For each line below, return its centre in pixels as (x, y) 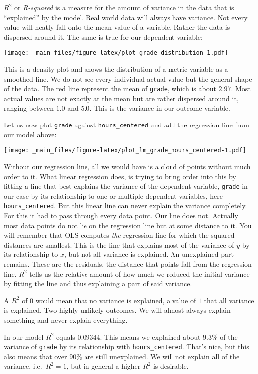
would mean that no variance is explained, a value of (116, 300)
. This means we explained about (150, 336)
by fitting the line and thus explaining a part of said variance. (98, 284)
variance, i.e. (23, 366)
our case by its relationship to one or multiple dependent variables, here (113, 195)
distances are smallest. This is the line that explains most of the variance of (119, 244)
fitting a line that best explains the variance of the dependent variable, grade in (126, 186)
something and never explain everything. (66, 320)
